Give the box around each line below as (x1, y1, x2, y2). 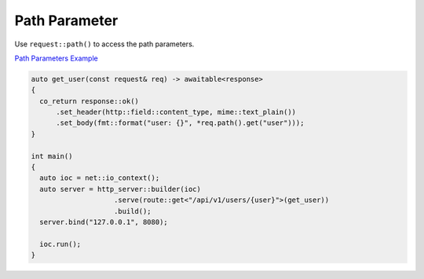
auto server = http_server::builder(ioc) (39, 185, 202, 193)
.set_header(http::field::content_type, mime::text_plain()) (56, 108, 297, 117)
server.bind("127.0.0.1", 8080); (39, 218, 168, 226)
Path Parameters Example (14, 53, 98, 63)
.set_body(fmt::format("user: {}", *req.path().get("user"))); (56, 119, 305, 127)
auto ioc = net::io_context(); (39, 174, 160, 182)
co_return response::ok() (39, 97, 139, 105)
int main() (31, 152, 73, 160)
